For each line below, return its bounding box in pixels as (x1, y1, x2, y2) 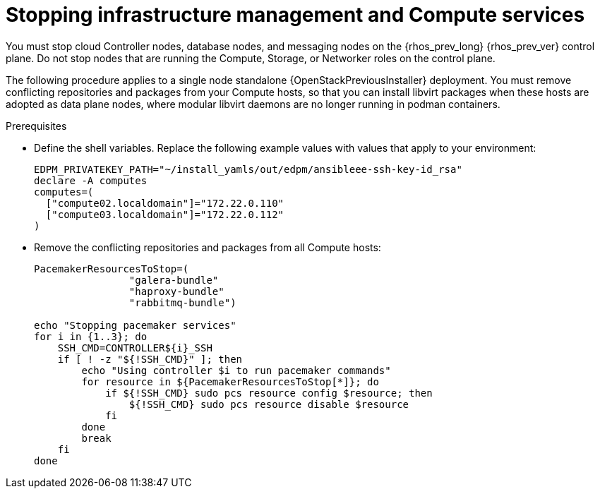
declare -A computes (34, 174, 148, 186)
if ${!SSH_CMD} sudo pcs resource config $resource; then (105, 387, 433, 399)
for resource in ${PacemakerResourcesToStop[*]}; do (81, 375, 379, 387)
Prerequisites (6, 119, 67, 132)
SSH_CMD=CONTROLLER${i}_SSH (57, 342, 212, 354)
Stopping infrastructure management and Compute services (6, 3, 585, 27)
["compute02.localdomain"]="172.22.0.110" (45, 197, 284, 209)
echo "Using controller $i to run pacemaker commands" (81, 364, 391, 376)
